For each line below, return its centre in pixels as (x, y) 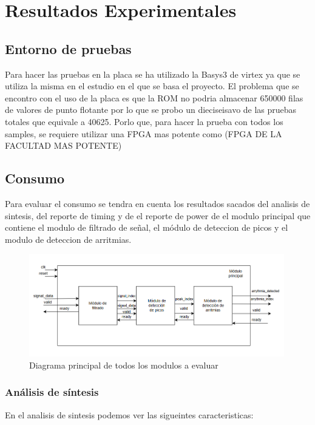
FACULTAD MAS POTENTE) (63, 145)
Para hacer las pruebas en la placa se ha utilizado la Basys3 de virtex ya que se (153, 74)
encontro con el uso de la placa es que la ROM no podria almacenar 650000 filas (154, 97)
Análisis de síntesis (52, 392)
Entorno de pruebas (68, 48)
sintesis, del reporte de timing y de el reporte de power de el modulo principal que (158, 215)
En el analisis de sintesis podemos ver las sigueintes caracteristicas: (129, 414)
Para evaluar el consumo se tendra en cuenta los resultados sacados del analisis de (157, 203)
